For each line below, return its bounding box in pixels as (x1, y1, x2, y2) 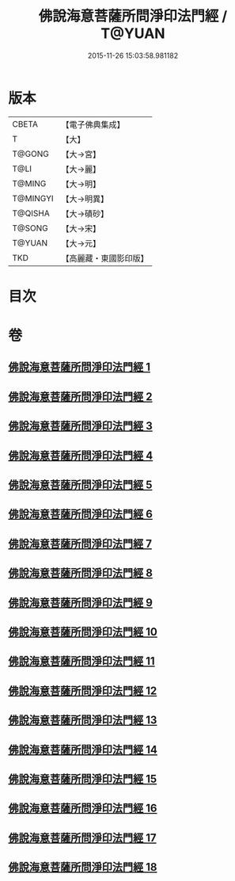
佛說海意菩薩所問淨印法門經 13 (8, 714, 157, 727)
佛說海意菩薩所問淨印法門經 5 (8, 479, 153, 492)
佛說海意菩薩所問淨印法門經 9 (8, 596, 153, 609)
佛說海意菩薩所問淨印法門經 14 (8, 742, 158, 757)
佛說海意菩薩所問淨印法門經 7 (8, 536, 153, 551)
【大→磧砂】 (61, 208, 109, 219)
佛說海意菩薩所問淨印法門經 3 (8, 419, 153, 433)
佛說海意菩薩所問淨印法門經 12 (8, 684, 157, 697)
